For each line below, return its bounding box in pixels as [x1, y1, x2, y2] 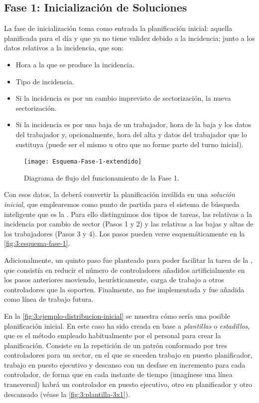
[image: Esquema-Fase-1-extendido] [24, 158, 142, 166]
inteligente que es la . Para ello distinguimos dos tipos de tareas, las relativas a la [4, 208, 252, 219]
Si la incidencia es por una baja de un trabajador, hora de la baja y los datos [15, 119, 252, 130]
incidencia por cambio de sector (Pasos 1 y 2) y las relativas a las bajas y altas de [4, 218, 254, 229]
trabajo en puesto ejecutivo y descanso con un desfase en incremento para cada [4, 359, 246, 370]
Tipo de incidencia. [15, 76, 74, 86]
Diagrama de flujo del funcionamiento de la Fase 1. [24, 172, 179, 183]
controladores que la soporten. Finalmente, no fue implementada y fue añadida [4, 284, 245, 294]
